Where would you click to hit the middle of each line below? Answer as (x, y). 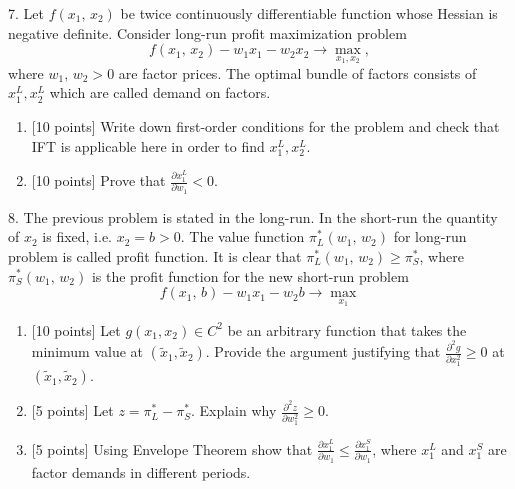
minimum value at (87, 351)
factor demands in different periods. (141, 471)
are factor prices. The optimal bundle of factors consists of (297, 72)
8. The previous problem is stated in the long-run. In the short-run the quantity (253, 216)
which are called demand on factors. (160, 92)
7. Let (26, 13)
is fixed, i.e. (77, 236)
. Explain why (233, 410)
